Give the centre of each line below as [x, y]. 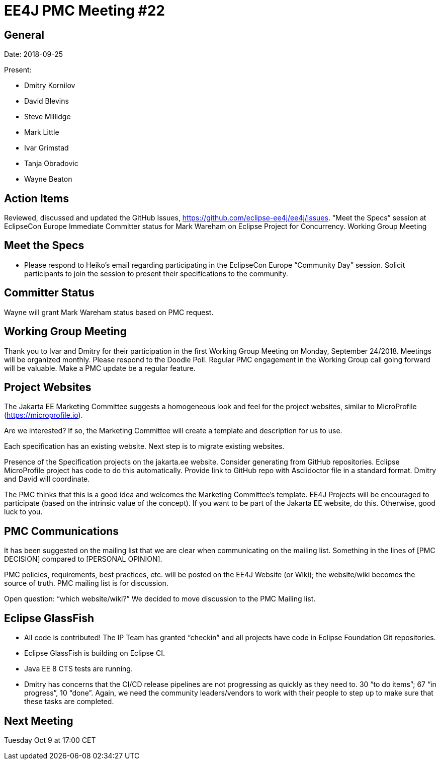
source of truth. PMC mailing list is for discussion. [86, 583]
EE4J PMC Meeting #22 [85, 11]
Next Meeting [39, 721]
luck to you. [23, 512]
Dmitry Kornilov [50, 86]
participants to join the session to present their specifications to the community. [156, 273]
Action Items [36, 198]
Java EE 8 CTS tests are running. [78, 669]
